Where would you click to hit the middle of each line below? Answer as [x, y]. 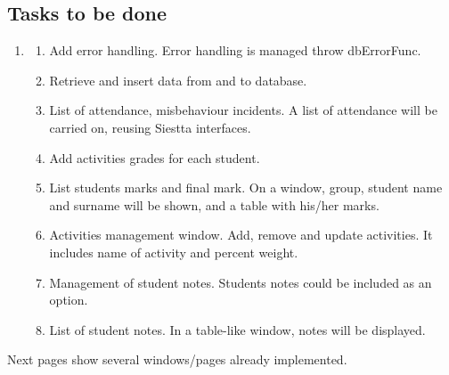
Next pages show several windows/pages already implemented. [177, 359]
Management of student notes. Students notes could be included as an [241, 282]
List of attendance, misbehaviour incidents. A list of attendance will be [243, 110]
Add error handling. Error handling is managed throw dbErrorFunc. [235, 50]
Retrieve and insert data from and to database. [178, 80]
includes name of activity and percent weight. [174, 252]
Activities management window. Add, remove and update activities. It [241, 235]
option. [69, 300]
